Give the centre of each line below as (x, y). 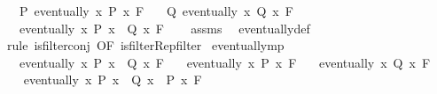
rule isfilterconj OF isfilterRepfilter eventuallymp (145, 45)
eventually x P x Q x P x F (113, 80)
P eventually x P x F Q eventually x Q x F (156, 11)
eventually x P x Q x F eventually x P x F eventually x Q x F (225, 62)
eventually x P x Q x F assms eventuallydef (164, 28)
